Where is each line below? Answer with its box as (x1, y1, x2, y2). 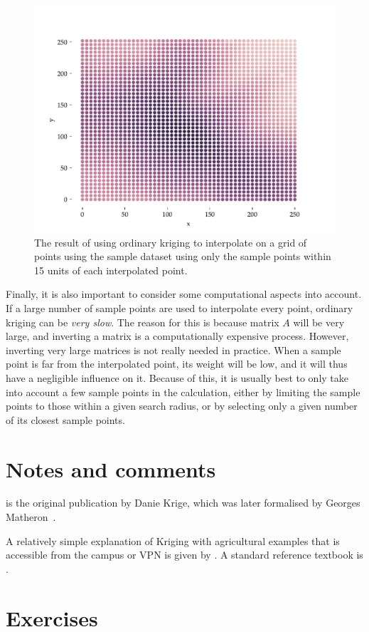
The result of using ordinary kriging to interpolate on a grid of (34, 234, 307, 249)
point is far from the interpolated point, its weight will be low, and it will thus (6, 356, 348, 371)
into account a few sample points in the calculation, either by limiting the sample (6, 384, 360, 399)
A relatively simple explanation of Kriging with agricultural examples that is (6, 533, 340, 548)
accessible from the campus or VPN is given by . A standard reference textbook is (6, 547, 363, 562)
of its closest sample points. (6, 412, 125, 427)
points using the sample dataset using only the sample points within (34, 249, 331, 264)
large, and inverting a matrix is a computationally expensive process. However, (6, 328, 349, 343)
